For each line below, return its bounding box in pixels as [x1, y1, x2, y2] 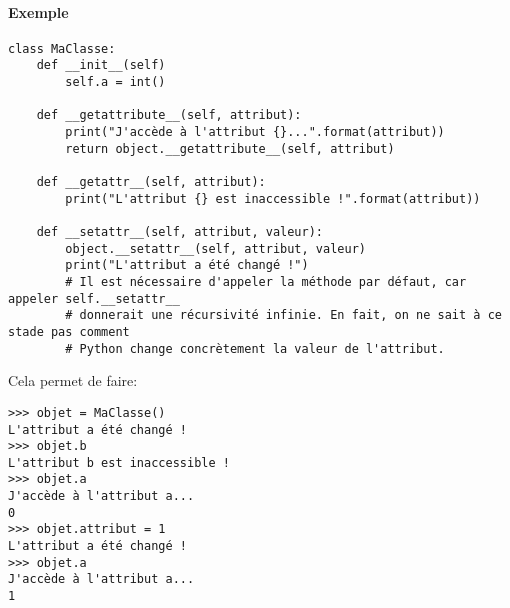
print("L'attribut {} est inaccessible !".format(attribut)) [65, 191, 481, 206]
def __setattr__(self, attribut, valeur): [36, 225, 323, 240]
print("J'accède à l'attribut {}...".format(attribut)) [65, 125, 445, 140]
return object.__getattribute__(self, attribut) [65, 141, 395, 156]
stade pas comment [8, 324, 130, 339]
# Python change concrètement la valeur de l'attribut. [65, 341, 445, 356]
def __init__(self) [36, 58, 166, 73]
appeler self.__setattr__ [8, 291, 180, 306]
